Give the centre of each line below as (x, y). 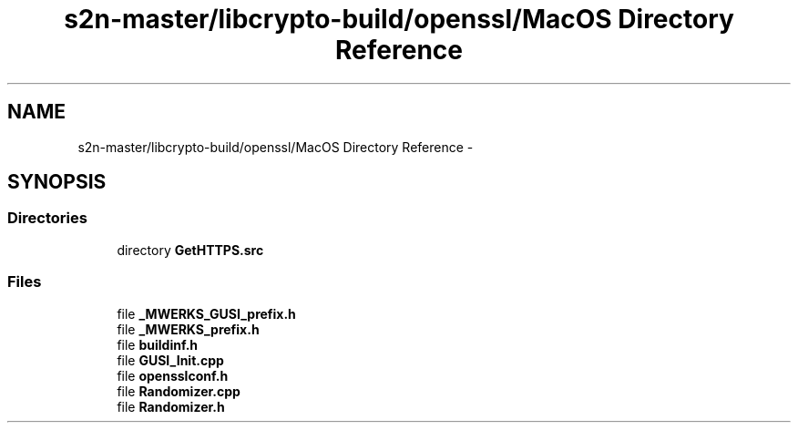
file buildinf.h (158, 344)
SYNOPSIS (57, 182)
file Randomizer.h (171, 406)
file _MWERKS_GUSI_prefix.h (206, 313)
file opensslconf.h (173, 375)
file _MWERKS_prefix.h (188, 329)
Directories (47, 218)
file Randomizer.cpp (179, 391)
